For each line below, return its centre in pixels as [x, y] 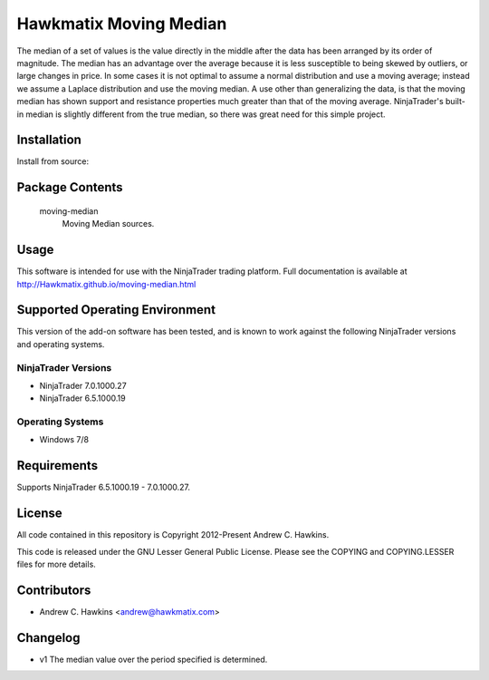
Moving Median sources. [108, 224]
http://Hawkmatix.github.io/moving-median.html [106, 284]
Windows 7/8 [64, 440]
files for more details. [57, 564]
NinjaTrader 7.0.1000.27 [83, 385]
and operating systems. [61, 344]
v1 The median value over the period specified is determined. [153, 659]
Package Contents [70, 187]
